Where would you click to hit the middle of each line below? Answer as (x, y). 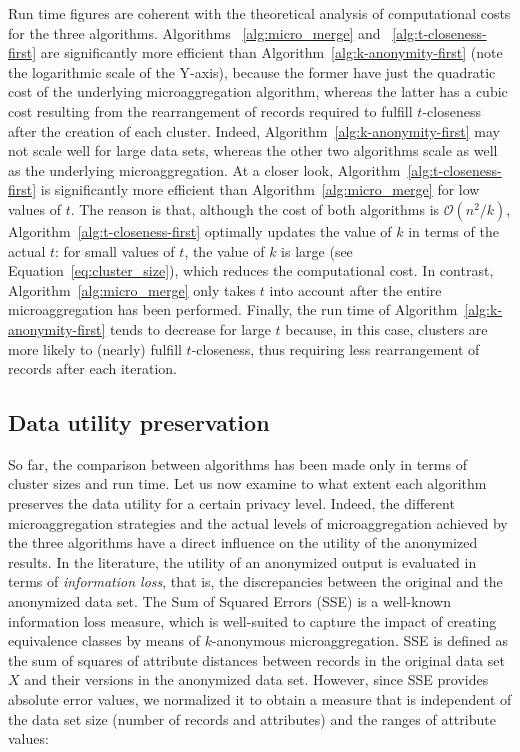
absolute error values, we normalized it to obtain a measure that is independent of (260, 699)
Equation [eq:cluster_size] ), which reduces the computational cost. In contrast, (251, 270)
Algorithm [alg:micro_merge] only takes (132, 289)
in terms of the (453, 230)
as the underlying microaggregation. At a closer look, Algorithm (204, 169)
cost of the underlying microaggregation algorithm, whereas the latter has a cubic (258, 91)
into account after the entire (355, 289)
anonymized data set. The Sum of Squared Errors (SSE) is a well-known (229, 601)
